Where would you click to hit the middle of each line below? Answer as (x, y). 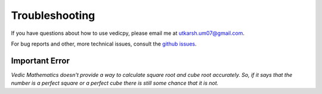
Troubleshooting (53, 15)
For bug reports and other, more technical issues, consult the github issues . (104, 44)
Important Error (40, 61)
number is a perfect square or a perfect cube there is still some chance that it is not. (115, 83)
